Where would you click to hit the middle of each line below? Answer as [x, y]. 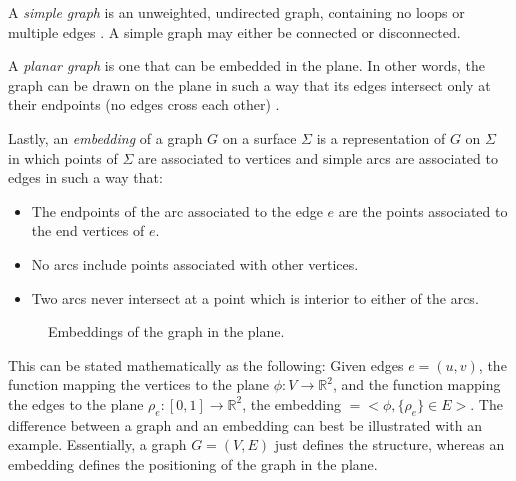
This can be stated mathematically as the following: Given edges [206, 364]
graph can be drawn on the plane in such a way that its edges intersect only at [249, 84]
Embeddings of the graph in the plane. [166, 331]
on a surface [259, 137]
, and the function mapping [416, 384]
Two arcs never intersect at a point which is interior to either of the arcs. [255, 297]
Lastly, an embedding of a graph [105, 137]
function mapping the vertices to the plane [139, 384]
